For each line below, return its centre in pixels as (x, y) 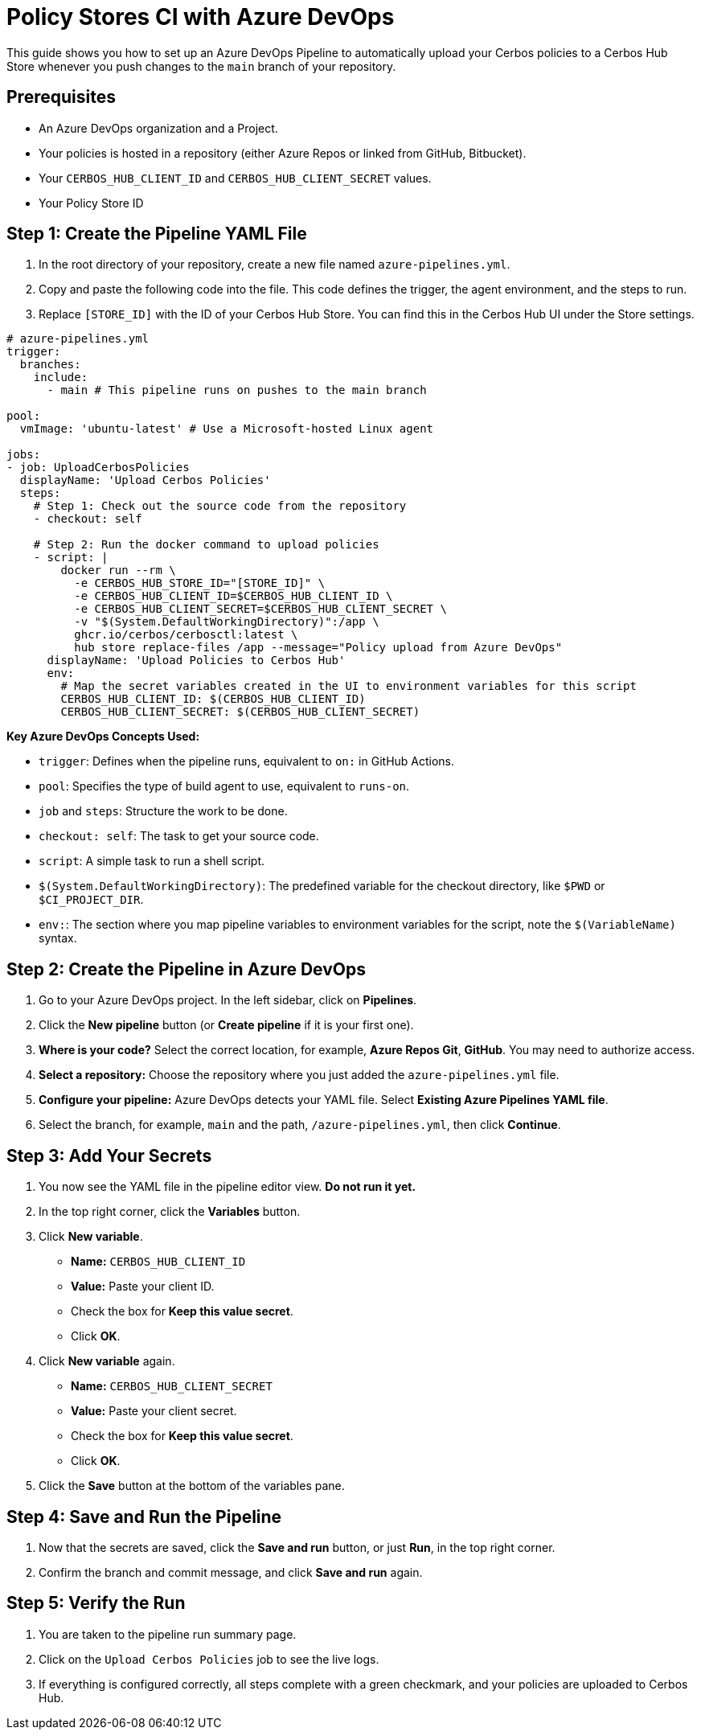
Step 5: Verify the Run (96, 1603)
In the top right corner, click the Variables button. (170, 1212)
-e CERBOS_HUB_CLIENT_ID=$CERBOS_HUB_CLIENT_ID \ (234, 596)
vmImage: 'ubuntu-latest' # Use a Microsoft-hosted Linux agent (227, 429)
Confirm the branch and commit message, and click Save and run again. (231, 1572)
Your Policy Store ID (91, 203)
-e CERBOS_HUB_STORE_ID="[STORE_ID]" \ (200, 583)
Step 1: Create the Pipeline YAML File (157, 234)
